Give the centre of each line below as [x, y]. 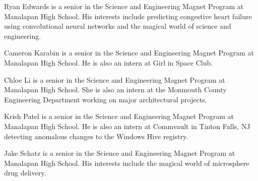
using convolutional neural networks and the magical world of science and [118, 26]
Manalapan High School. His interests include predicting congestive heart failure [128, 16]
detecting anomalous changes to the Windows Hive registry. [96, 136]
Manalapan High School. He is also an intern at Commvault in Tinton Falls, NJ [127, 126]
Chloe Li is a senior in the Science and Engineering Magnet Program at [115, 79]
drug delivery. [25, 173]
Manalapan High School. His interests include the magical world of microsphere [127, 163]
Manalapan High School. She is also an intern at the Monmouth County [115, 89]
